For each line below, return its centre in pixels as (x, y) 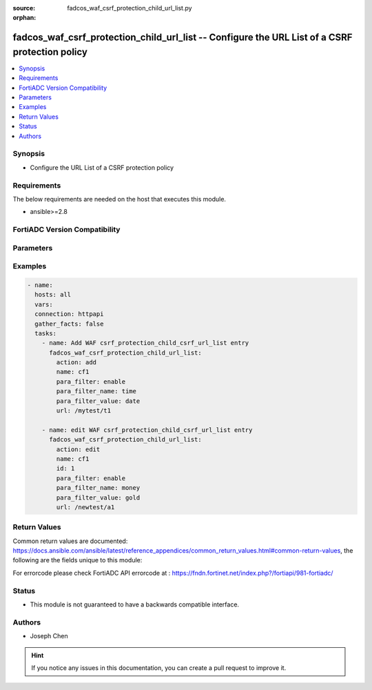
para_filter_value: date (98, 401)
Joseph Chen (49, 636)
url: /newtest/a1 (85, 507)
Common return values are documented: (70, 541)
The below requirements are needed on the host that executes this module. (120, 199)
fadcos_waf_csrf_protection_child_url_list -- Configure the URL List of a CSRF (183, 38)
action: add (76, 363)
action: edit (78, 449)
